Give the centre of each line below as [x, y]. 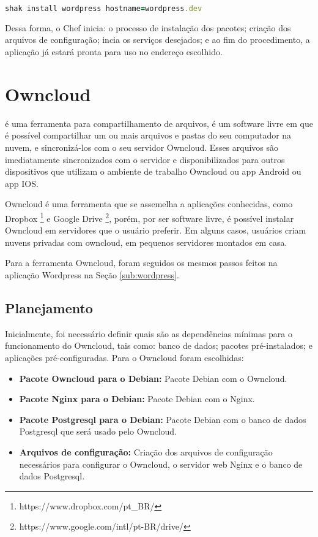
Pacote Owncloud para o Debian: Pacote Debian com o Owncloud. [153, 378]
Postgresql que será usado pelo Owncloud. [98, 431]
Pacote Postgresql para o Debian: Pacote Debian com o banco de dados [163, 419]
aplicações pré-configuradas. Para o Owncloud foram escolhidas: [124, 357]
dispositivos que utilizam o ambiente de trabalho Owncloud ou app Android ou [153, 171]
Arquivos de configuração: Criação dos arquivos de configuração [146, 451]
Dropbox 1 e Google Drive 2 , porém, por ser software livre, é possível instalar [150, 217]
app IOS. [22, 183]
